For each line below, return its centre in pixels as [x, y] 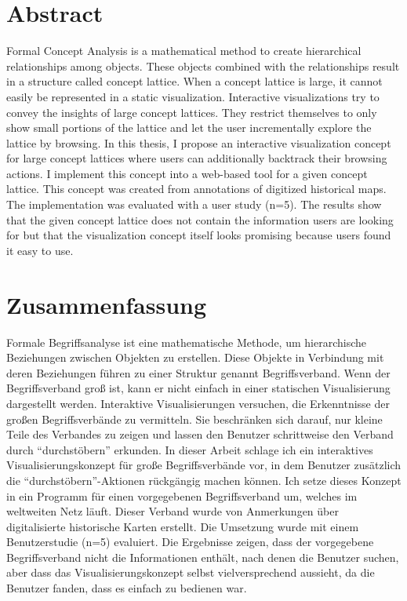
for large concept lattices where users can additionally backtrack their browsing [197, 158]
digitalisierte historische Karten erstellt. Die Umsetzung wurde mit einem [183, 526]
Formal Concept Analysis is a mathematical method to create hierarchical [184, 51]
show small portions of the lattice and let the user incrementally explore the [189, 127]
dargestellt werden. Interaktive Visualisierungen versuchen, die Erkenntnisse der [198, 403]
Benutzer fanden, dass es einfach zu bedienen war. [127, 588]
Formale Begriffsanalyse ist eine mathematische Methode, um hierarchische [186, 342]
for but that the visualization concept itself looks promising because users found [199, 235]
